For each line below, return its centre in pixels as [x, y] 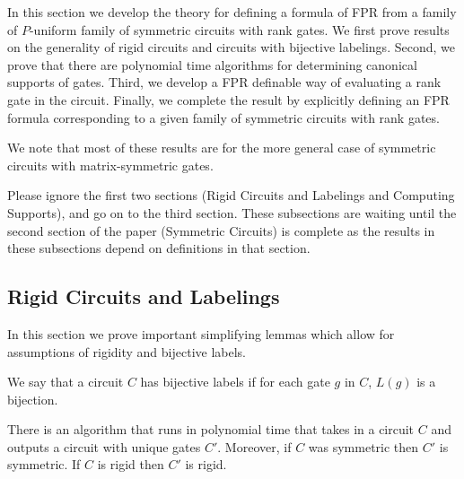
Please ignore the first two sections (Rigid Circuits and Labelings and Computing [231, 195]
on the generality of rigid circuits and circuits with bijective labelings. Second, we [231, 47]
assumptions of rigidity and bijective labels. [127, 351]
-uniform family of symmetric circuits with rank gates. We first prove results [239, 29]
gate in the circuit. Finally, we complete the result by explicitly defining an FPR [228, 99]
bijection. [33, 399]
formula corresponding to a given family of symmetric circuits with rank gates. [223, 117]
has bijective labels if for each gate [235, 382]
